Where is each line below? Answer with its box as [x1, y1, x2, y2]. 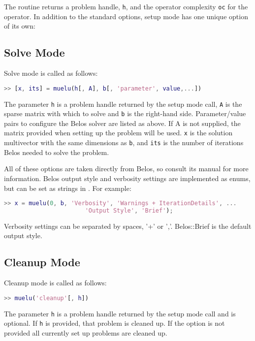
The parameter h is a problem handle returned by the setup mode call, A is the [4, 98, 242, 109]
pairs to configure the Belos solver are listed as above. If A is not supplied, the [4, 118, 241, 128]
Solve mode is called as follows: [4, 68, 98, 78]
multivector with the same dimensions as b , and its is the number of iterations [4, 137, 244, 148]
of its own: [4, 21, 35, 31]
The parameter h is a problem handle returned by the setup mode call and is [4, 308, 236, 318]
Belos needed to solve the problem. [4, 147, 109, 157]
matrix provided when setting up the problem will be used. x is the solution [4, 127, 233, 138]
